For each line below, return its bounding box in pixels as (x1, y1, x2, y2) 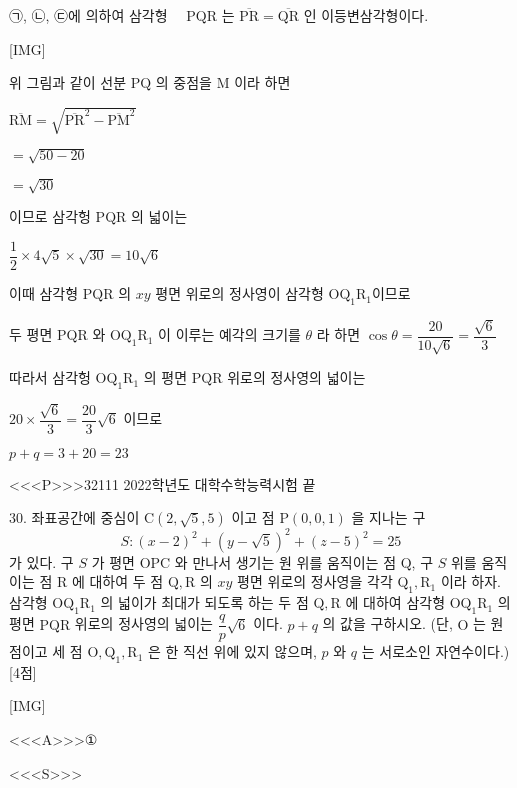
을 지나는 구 (351, 507, 426, 528)
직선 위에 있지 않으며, (183, 641, 317, 662)
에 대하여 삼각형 (345, 592, 446, 613)
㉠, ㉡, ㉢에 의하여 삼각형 (9, 5, 168, 25)
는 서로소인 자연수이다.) (361, 641, 510, 662)
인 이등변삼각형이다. (303, 5, 429, 25)
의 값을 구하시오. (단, (322, 613, 453, 634)
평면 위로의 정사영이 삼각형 (155, 283, 324, 304)
